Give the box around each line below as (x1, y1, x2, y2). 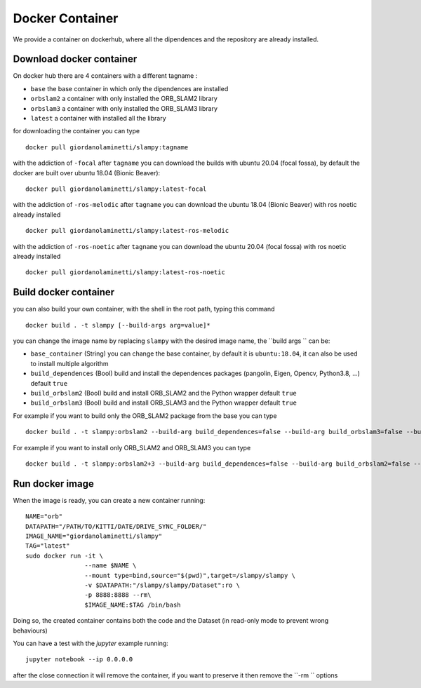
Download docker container (13, 53, 138, 65)
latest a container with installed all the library (30, 114, 166, 123)
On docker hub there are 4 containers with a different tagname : (13, 72, 198, 80)
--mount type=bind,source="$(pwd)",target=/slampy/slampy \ (84, 572, 296, 579)
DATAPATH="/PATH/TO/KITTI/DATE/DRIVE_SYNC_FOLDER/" (25, 522, 207, 530)
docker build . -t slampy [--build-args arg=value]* (25, 321, 210, 329)
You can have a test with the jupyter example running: (13, 639, 168, 647)
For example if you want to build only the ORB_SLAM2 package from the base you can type (13, 411, 277, 420)
